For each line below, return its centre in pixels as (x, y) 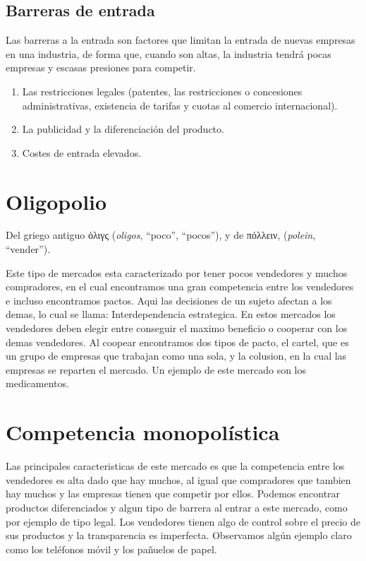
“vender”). (28, 249)
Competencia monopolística (143, 432)
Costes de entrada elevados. (82, 152)
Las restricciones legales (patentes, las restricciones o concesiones (162, 91)
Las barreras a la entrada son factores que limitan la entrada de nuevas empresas (181, 40)
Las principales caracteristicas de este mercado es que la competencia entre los (175, 466)
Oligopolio (56, 201)
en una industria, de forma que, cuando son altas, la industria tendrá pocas (169, 53)
